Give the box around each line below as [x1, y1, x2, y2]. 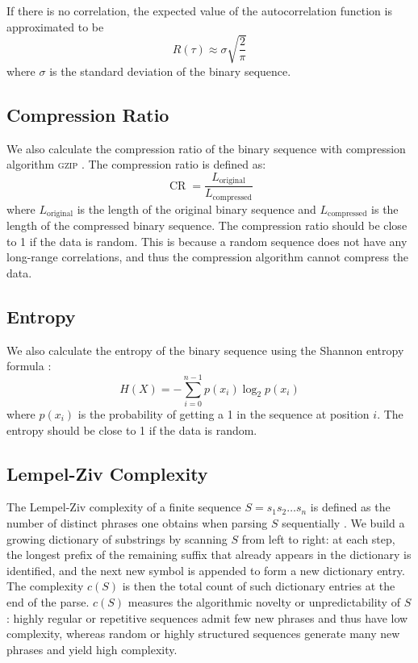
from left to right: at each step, [241, 530, 395, 547]
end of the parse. [6, 593, 90, 610]
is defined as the [310, 498, 391, 515]
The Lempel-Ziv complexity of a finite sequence [6, 498, 241, 515]
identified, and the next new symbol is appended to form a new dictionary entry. [6, 561, 405, 578]
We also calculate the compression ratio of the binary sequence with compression [6, 140, 406, 156]
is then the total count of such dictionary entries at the [122, 578, 395, 594]
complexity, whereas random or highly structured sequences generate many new [6, 625, 400, 642]
